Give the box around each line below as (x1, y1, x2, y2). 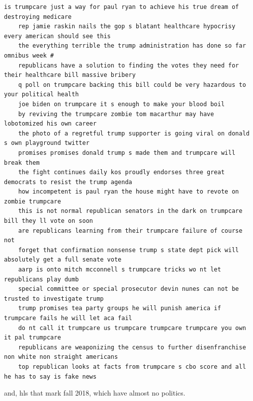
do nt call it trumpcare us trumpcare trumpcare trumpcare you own (18, 324, 246, 332)
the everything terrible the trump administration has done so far (18, 42, 246, 50)
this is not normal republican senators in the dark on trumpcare (18, 207, 243, 215)
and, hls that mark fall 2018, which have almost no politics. (4, 388, 185, 398)
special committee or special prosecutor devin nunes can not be (18, 285, 239, 293)
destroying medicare (4, 13, 72, 20)
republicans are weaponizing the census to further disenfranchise (18, 343, 246, 351)
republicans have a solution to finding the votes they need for (18, 62, 239, 69)
